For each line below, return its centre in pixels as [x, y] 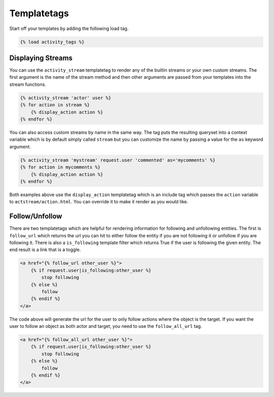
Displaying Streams [41, 58]
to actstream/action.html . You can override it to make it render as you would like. [99, 202]
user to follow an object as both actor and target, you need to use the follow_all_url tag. [106, 326]
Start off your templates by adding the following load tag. [69, 28]
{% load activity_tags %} [52, 42]
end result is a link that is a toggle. [45, 250]
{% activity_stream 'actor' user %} [66, 98]
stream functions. [28, 84]
